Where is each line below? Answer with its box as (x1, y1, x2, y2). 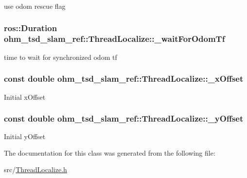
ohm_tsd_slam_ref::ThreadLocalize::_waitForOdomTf (4, 33, 225, 45)
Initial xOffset (4, 91, 46, 102)
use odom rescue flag (4, 1, 66, 11)
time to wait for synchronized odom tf (4, 52, 117, 62)
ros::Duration (4, 21, 57, 34)
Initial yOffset (4, 131, 46, 142)
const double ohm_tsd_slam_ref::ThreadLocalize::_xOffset (4, 72, 244, 85)
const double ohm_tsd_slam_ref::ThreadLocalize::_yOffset (4, 112, 244, 125)
